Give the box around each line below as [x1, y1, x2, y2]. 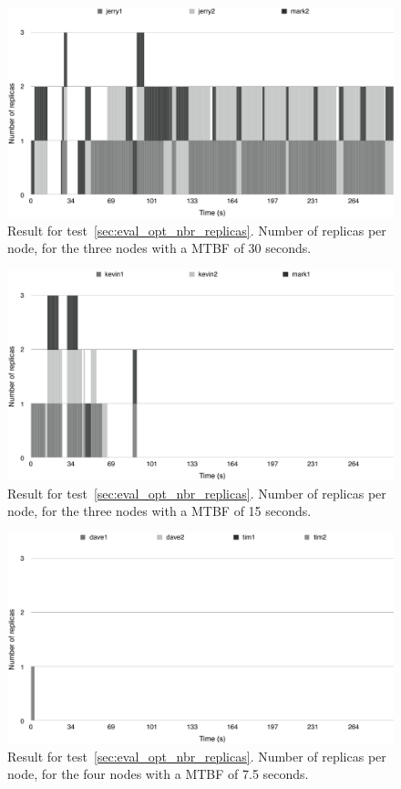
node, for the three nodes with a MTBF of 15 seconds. [7, 501, 312, 521]
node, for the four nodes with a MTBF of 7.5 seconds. [7, 764, 309, 784]
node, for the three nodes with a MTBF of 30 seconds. [7, 238, 312, 258]
